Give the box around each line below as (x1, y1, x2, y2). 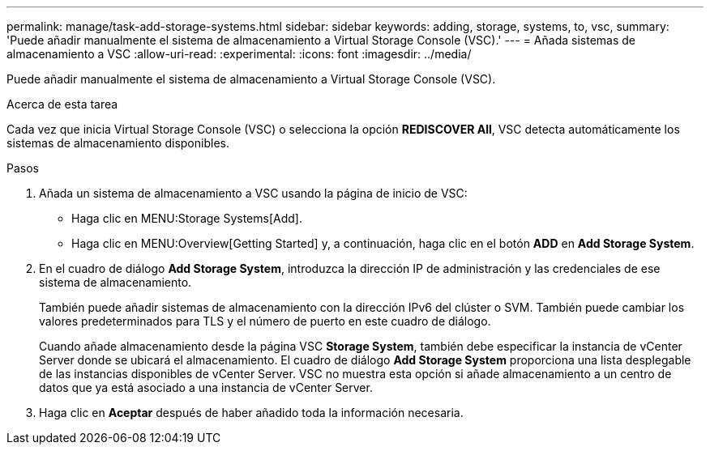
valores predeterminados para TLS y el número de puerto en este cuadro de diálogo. (39, 314, 491, 328)
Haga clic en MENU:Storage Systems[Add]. (71, 211, 302, 225)
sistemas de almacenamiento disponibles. (6, 136, 229, 150)
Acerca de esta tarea (6, 97, 118, 111)
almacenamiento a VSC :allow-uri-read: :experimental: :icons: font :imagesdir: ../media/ (6, 47, 472, 61)
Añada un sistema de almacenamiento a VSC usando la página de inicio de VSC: (39, 186, 468, 200)
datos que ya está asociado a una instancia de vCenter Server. (39, 381, 373, 394)
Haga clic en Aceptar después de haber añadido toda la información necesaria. (39, 406, 464, 419)
